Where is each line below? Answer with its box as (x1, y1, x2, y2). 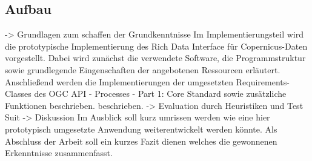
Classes (5, 87, 32, 100)
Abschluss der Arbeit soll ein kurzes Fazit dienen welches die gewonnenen (5, 134, 277, 147)
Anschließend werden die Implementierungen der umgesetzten (5, 75, 234, 88)
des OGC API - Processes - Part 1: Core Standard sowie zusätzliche (34, 87, 287, 100)
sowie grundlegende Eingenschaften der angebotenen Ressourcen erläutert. (5, 63, 280, 76)
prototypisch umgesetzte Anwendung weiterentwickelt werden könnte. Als (5, 122, 277, 135)
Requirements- (236, 75, 290, 88)
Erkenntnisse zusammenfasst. (5, 146, 113, 159)
